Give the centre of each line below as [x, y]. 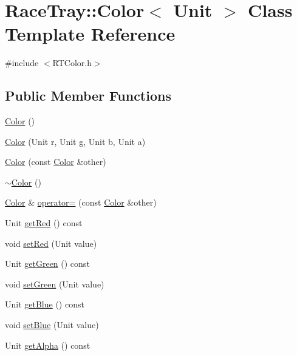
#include [22, 63]
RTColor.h [72, 63]
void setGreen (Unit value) [55, 284]
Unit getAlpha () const [48, 345]
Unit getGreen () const [47, 264]
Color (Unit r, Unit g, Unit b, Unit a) [75, 141]
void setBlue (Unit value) [52, 325]
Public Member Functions [88, 96]
